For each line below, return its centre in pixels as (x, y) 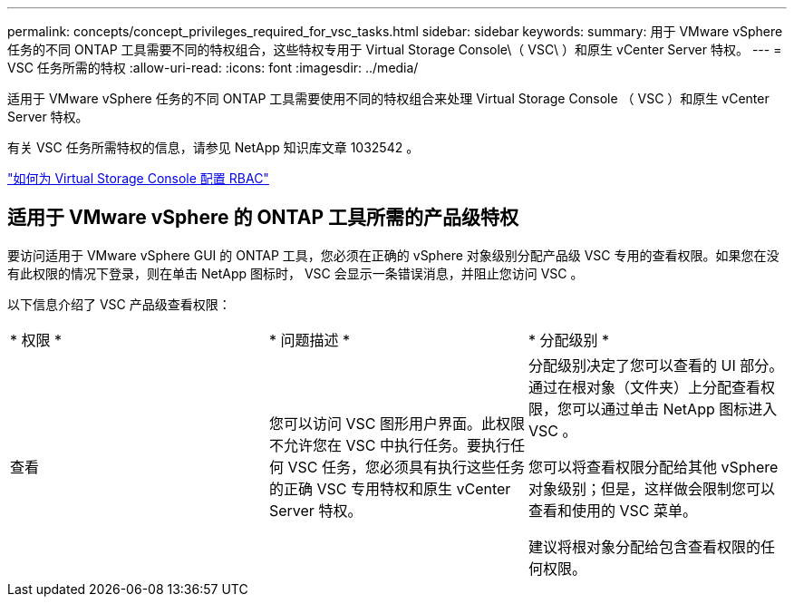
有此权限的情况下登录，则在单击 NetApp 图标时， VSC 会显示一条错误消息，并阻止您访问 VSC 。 (295, 273)
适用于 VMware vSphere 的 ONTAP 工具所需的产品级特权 (263, 218)
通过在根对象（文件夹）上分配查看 (644, 387)
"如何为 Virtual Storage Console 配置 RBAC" (138, 178)
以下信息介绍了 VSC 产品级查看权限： (119, 304)
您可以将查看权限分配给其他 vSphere (653, 467)
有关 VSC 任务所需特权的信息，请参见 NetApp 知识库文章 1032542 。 (213, 147)
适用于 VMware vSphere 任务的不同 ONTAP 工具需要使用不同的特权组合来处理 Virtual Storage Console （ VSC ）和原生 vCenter (388, 98)
